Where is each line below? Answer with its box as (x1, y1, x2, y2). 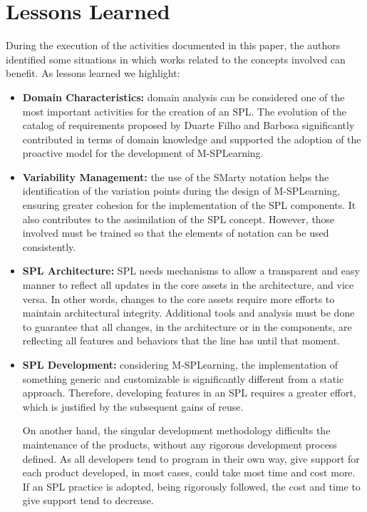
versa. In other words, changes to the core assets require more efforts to (22, 291, 335, 306)
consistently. (22, 239, 76, 254)
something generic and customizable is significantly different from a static (22, 371, 344, 386)
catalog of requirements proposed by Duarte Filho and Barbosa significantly (22, 118, 355, 133)
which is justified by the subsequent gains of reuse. (22, 399, 244, 414)
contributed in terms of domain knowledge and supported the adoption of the (22, 131, 361, 146)
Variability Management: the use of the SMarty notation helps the (22, 169, 329, 184)
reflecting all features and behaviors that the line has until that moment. (22, 333, 341, 348)
